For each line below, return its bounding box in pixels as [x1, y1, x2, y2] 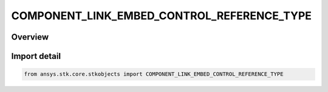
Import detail [11, 51, 61, 61]
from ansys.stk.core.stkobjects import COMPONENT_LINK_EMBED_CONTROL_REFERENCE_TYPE [24, 71, 284, 78]
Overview [11, 32, 49, 42]
